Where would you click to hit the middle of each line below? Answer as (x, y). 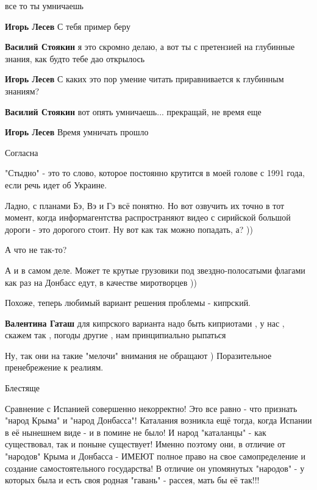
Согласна (22, 152)
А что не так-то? (36, 250)
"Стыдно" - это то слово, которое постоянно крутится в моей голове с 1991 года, (155, 173)
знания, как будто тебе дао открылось (75, 58)
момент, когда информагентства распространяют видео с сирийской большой (148, 217)
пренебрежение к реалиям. (54, 367)
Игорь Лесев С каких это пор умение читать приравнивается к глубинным (144, 79)
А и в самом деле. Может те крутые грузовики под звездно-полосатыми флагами (155, 270)
